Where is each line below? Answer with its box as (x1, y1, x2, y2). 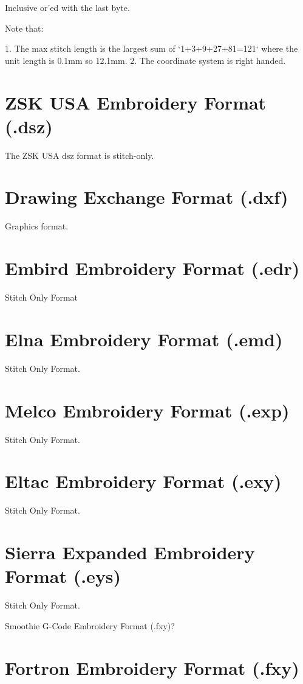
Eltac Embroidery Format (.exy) (5, 469, 282, 494)
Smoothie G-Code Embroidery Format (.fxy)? (5, 619, 175, 632)
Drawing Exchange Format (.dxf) (5, 184, 288, 209)
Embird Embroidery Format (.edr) (5, 256, 300, 281)
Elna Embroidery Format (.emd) (5, 326, 283, 351)
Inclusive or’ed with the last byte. (5, 1, 130, 13)
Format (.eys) (5, 564, 121, 588)
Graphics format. (5, 220, 69, 232)
